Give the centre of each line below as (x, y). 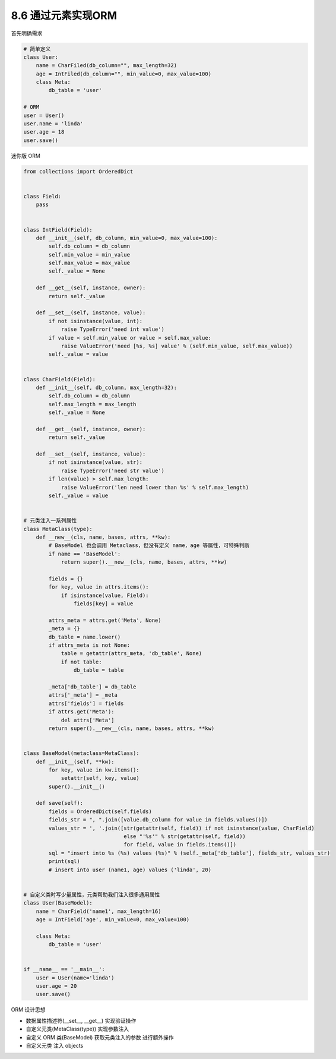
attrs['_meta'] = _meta (83, 695)
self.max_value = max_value (89, 263)
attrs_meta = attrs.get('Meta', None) (105, 620)
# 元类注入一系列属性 (50, 521)
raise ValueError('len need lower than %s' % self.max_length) (155, 487)
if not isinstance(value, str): (95, 462)
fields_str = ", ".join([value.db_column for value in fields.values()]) (158, 820)
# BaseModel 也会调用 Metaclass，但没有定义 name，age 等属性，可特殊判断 (149, 546)
